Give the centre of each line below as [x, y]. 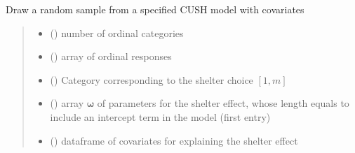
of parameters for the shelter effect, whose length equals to [223, 103]
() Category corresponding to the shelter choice [152, 79]
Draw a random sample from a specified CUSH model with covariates [155, 9]
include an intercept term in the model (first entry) [160, 116]
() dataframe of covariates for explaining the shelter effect [174, 140]
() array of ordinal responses [111, 56]
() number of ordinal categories [117, 32]
